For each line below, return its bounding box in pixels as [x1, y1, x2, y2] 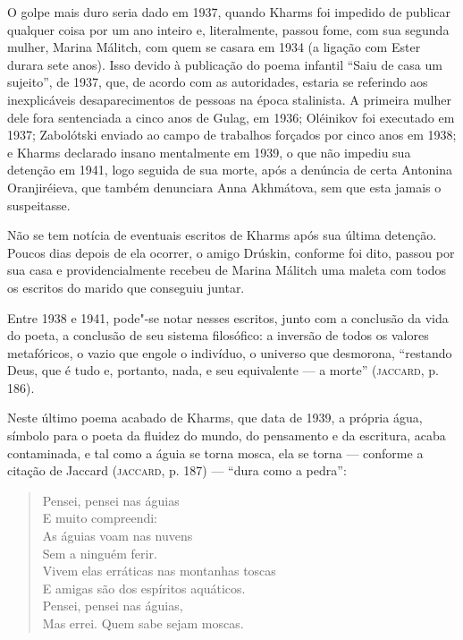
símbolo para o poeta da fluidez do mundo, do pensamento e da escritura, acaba [7, 426, 446, 445]
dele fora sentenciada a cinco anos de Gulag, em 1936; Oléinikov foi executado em [7, 107, 455, 126]
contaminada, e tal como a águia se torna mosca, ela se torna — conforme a [7, 443, 424, 462]
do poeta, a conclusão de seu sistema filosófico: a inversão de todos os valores [7, 326, 429, 345]
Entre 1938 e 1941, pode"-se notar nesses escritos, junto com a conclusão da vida [7, 308, 449, 327]
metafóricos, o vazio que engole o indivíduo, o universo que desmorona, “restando [7, 343, 452, 362]
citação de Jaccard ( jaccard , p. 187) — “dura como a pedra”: [7, 461, 347, 480]
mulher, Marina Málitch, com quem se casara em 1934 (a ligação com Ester [7, 38, 421, 56]
